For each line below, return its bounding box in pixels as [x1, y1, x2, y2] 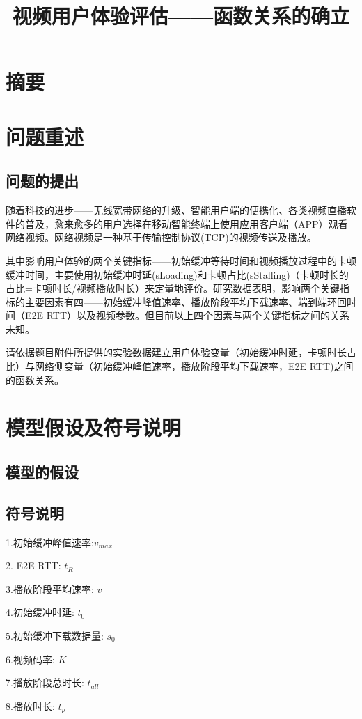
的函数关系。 [6, 372, 64, 387]
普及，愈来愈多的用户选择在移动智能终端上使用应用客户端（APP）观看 [24, 216, 348, 231]
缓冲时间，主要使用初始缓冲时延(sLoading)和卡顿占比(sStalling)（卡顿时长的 [6, 267, 349, 281]
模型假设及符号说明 [6, 413, 182, 442]
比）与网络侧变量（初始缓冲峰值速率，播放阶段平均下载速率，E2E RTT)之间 [6, 359, 354, 373]
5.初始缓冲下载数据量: [6, 628, 104, 642]
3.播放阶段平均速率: [6, 581, 94, 596]
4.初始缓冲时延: [6, 605, 74, 619]
